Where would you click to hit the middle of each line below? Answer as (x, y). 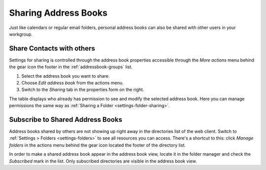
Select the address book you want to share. (66, 76)
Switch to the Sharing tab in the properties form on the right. (83, 90)
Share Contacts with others (52, 48)
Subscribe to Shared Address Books (66, 120)
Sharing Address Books (58, 13)
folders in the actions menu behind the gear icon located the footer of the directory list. (98, 145)
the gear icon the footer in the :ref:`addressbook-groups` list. (71, 67)
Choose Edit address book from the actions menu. (72, 83)
